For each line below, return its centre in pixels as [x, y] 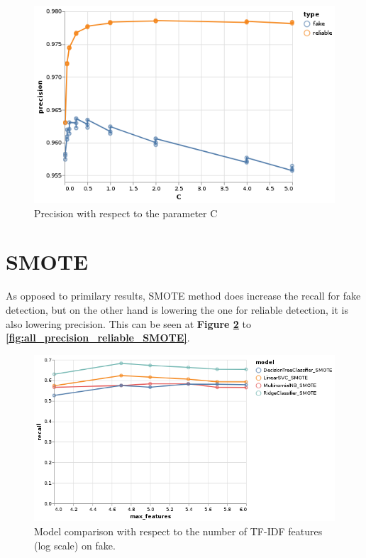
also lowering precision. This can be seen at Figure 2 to [129, 323]
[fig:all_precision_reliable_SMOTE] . [98, 338]
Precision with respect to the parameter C [126, 213]
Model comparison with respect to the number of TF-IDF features [178, 531]
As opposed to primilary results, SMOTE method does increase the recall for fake [183, 296]
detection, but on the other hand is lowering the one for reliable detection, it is [177, 310]
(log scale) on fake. [75, 545]
